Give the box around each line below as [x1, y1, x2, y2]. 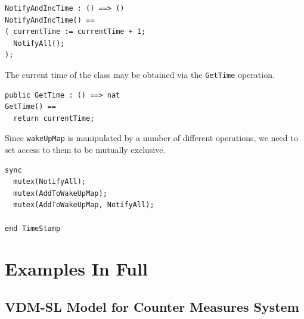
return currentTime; [13, 114, 95, 123]
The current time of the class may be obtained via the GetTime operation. [5, 68, 275, 80]
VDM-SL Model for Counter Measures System [5, 297, 299, 315]
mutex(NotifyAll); [13, 177, 86, 186]
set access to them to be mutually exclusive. [5, 143, 166, 156]
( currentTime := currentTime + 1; [5, 27, 146, 36]
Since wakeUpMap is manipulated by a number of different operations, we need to [5, 132, 298, 144]
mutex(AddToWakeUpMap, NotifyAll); [13, 201, 154, 209]
